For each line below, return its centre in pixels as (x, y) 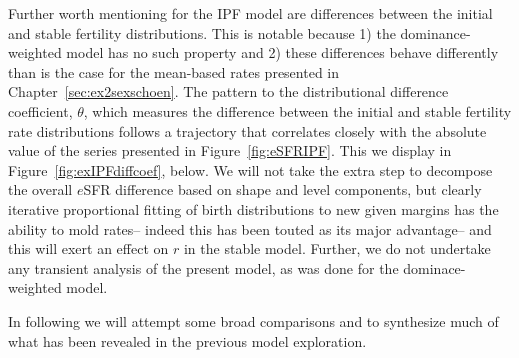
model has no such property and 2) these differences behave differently (282, 52)
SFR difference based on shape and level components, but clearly (282, 189)
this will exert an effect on (88, 248)
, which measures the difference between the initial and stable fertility (297, 110)
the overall (40, 189)
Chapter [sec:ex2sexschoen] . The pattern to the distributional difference (228, 91)
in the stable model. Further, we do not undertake (337, 248)
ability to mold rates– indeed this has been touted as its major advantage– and (250, 228)
